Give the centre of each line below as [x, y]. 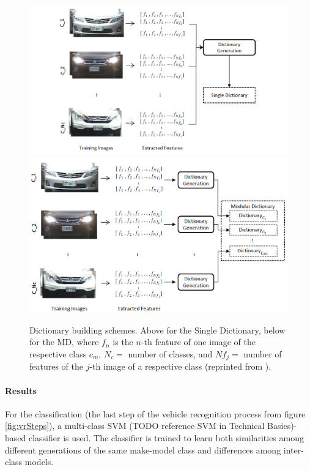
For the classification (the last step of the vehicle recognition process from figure [155, 413]
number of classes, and [170, 353]
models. [39, 462]
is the [123, 342]
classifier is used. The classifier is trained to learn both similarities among [166, 437]
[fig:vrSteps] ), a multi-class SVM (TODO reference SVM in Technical [135, 426]
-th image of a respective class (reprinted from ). [180, 366]
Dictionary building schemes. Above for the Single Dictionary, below [157, 330]
